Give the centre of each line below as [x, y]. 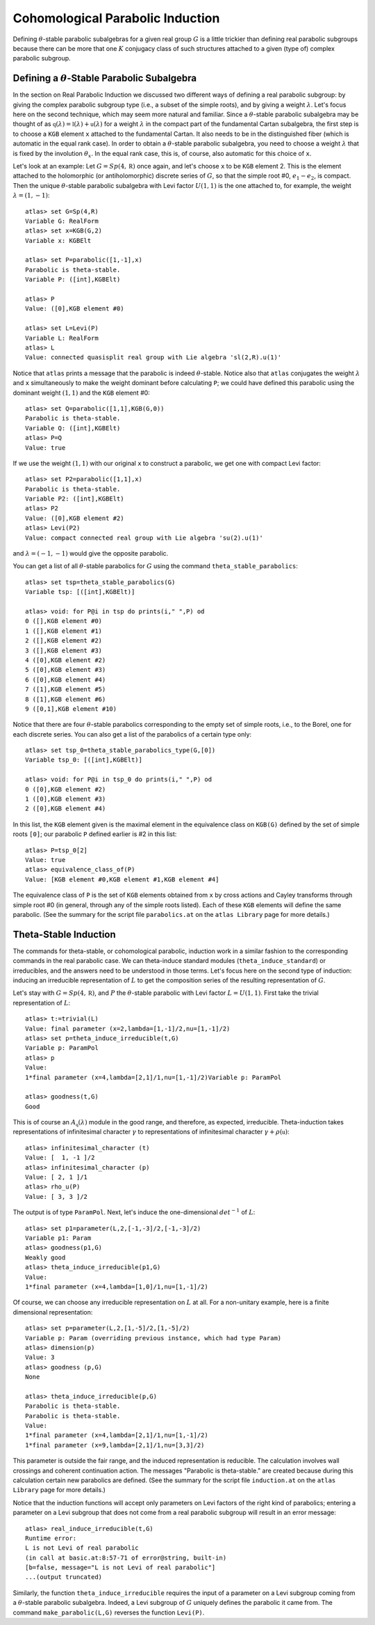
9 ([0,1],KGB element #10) [71, 709]
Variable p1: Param [58, 1238]
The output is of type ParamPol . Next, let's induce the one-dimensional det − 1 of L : [134, 1212]
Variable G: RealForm [62, 221]
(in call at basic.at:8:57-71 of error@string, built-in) [126, 1557]
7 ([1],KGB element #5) [66, 690]
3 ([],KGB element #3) [64, 650]
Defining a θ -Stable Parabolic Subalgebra [105, 78]
